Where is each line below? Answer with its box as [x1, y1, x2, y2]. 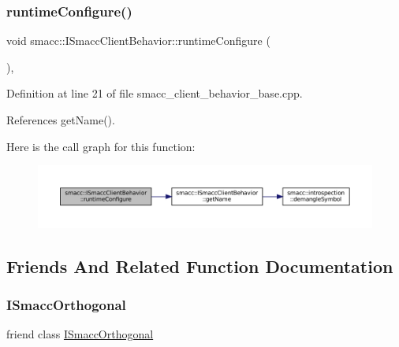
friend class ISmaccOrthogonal [6, 326, 154, 342]
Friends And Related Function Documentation [6, 253, 393, 278]
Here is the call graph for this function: [6, 138, 196, 154]
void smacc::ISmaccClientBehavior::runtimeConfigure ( [6, 32, 270, 49]
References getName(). [6, 112, 115, 127]
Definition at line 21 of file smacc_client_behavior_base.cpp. [6, 85, 303, 102]
